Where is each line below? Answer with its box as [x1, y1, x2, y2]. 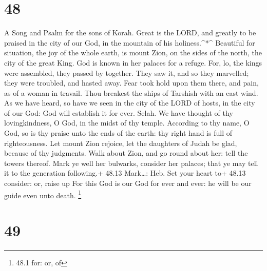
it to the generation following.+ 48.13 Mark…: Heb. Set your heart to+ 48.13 [4, 168, 246, 178]
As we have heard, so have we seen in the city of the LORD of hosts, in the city [4, 97, 255, 108]
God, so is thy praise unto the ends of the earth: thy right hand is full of [4, 128, 232, 138]
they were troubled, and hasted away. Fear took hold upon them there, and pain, [4, 77, 259, 88]
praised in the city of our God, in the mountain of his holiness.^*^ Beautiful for [4, 37, 255, 48]
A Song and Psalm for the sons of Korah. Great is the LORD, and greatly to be [4, 27, 256, 38]
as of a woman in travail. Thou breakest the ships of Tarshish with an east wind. [4, 87, 258, 98]
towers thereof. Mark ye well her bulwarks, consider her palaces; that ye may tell [4, 157, 258, 168]
